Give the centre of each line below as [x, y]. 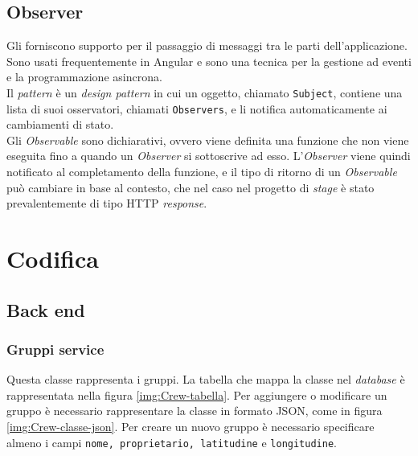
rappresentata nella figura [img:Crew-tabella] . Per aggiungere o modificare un [197, 394]
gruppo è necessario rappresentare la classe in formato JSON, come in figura [195, 411]
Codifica [53, 259]
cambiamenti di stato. [60, 124]
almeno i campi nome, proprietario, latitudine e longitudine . [172, 442]
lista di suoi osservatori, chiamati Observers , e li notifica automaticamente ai [197, 108]
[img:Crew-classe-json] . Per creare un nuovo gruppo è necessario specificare [191, 427]
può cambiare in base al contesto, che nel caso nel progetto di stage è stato [191, 187]
